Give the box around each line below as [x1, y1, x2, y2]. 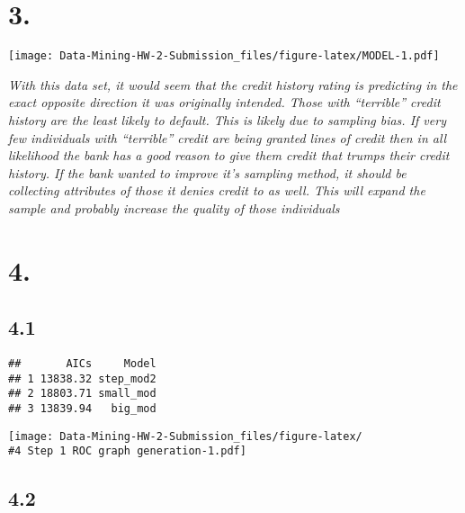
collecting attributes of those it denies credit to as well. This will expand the [8, 181, 425, 200]
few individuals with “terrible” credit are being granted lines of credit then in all [8, 128, 447, 147]
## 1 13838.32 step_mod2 [8, 372, 156, 385]
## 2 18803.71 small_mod [8, 387, 156, 400]
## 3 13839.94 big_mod [8, 402, 156, 416]
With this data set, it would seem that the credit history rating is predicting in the [8, 75, 458, 94]
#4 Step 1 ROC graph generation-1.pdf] [8, 445, 246, 458]
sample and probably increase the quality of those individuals [8, 198, 340, 217]
